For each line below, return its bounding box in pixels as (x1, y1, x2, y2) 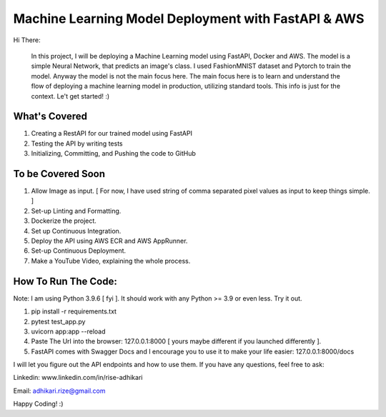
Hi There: (13, 36, 41, 44)
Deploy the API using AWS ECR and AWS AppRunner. (31, 236, 188, 246)
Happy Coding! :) (13, 400, 64, 408)
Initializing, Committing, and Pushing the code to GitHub (31, 149, 197, 158)
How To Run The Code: (13, 275, 117, 287)
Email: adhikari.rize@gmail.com (13, 386, 106, 395)
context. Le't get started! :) (31, 91, 110, 100)
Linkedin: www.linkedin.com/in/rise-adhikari (13, 373, 143, 382)
